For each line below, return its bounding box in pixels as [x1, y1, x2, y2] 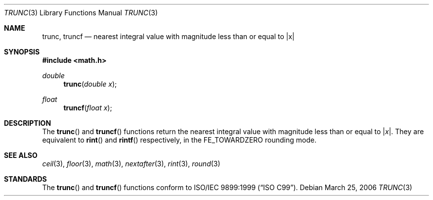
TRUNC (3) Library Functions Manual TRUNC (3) [4, 8, 158, 17]
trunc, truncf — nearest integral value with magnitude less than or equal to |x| [42, 32, 295, 41]
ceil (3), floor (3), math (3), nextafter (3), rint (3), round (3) [42, 159, 220, 168]
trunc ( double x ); [63, 80, 117, 88]
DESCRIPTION [4, 119, 51, 127]
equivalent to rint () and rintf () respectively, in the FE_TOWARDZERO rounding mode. [42, 136, 317, 144]
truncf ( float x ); [63, 103, 112, 112]
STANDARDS [4, 175, 47, 183]
